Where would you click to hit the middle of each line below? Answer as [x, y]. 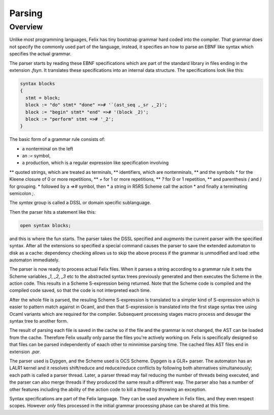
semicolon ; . [22, 193]
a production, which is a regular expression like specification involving [95, 163]
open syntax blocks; [45, 225]
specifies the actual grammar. [40, 54]
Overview [26, 27]
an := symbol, [36, 156]
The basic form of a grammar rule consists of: [57, 139]
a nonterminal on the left [48, 148]
